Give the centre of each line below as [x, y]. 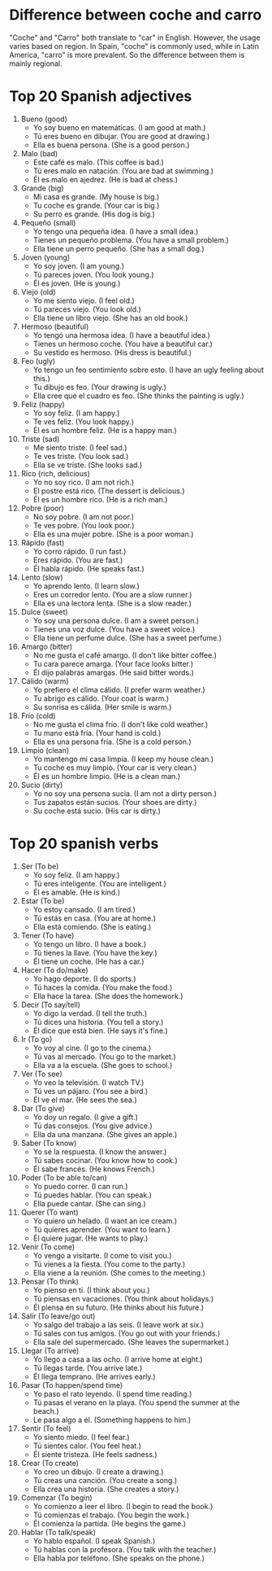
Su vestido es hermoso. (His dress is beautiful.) [112, 352]
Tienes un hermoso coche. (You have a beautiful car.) [123, 344]
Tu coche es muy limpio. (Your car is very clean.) [115, 768]
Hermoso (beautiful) [55, 326]
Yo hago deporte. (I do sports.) [84, 978]
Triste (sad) [40, 439]
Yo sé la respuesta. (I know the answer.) [100, 1151]
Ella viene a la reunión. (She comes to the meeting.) [119, 1272]
